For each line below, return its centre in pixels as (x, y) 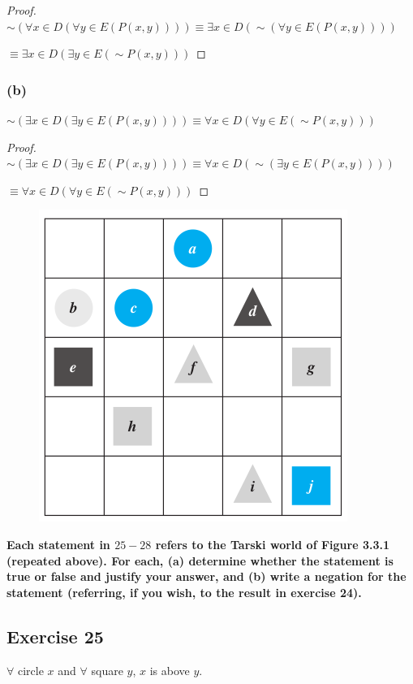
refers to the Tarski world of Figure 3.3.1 (272, 544)
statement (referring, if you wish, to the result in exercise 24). (184, 592)
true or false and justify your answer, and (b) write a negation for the (206, 576)
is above (170, 670)
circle (30, 670)
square (107, 670)
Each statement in (58, 544)
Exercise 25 (55, 636)
